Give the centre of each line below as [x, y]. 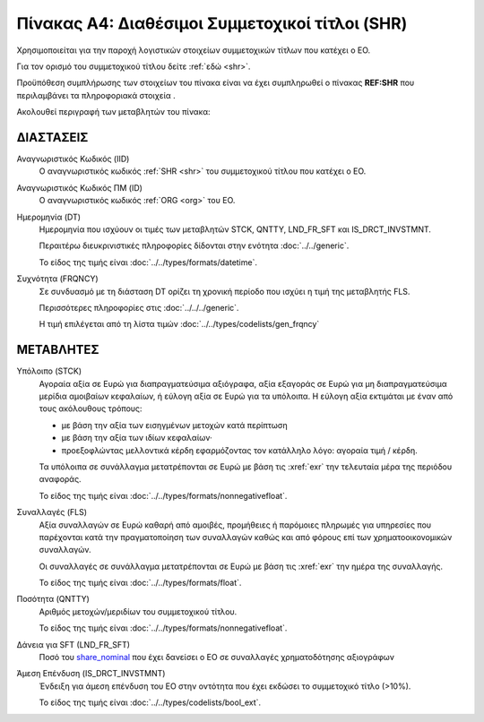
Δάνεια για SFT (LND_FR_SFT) [73, 644]
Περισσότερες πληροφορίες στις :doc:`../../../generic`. [139, 307]
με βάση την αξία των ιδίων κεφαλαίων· [137, 438]
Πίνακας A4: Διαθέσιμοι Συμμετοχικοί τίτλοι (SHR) [212, 23]
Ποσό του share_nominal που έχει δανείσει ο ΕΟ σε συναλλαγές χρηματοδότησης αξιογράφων [216, 658]
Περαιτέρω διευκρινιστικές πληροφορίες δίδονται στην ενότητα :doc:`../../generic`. [194, 245]
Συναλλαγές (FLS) [52, 512]
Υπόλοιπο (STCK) [49, 371]
